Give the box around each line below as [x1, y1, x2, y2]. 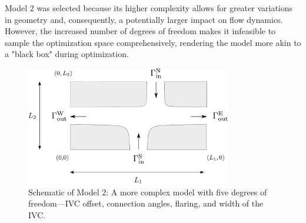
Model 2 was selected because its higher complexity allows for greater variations [5, 2, 293, 14]
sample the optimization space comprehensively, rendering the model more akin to [5, 36, 301, 48]
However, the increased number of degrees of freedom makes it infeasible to [5, 25, 276, 37]
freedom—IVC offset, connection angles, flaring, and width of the [28, 197, 264, 209]
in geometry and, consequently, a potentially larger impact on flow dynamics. [5, 13, 283, 25]
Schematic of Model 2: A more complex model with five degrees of [28, 185, 267, 198]
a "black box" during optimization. [5, 48, 129, 60]
